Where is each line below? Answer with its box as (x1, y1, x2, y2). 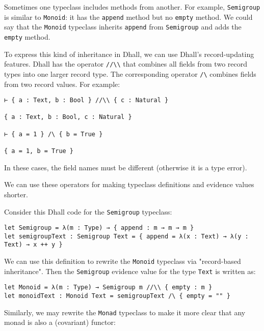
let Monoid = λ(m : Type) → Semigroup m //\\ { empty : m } (4, 284, 213, 291)
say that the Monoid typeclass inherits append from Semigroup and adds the (4, 21, 242, 32)
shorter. (4, 189, 28, 199)
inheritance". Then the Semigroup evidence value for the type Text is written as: (4, 265, 256, 276)
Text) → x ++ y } (4, 241, 63, 249)
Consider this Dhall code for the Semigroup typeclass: (4, 206, 172, 217)
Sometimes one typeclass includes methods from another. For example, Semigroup (4, 2, 260, 12)
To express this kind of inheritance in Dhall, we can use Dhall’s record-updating (4, 48, 254, 59)
